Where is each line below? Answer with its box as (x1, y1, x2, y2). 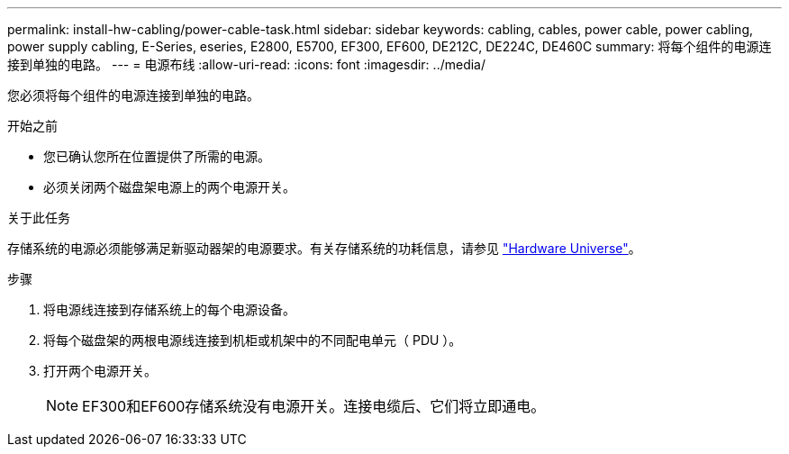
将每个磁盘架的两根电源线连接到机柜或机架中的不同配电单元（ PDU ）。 (43, 332, 462, 348)
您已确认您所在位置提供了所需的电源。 (43, 149, 270, 164)
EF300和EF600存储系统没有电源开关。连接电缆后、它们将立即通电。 (82, 397, 546, 415)
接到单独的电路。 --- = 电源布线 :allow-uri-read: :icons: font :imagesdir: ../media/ (7, 57, 486, 72)
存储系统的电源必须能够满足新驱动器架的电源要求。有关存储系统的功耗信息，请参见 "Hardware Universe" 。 (7, 241, 641, 256)
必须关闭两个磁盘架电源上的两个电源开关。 (43, 179, 295, 195)
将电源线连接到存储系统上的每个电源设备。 (43, 302, 295, 317)
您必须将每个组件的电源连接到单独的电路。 (7, 87, 259, 103)
